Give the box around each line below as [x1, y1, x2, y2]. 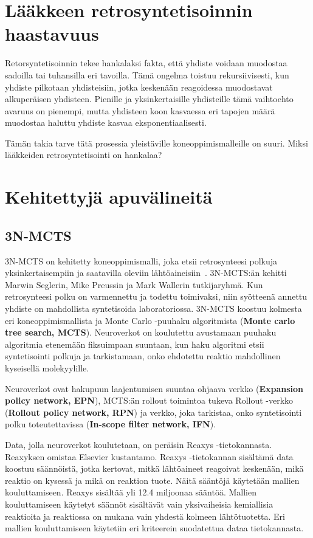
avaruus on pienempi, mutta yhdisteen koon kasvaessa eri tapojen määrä [5, 104, 275, 117]
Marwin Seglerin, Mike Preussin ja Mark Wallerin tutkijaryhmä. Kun [5, 278, 263, 291]
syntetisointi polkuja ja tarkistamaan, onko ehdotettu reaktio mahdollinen [5, 350, 281, 362]
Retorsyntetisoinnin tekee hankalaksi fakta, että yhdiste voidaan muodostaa [5, 57, 287, 69]
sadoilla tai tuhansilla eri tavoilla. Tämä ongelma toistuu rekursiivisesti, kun [5, 68, 289, 81]
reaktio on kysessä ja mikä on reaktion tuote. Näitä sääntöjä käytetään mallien [5, 474, 300, 486]
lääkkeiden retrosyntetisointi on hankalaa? [5, 148, 162, 161]
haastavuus [5, 21, 99, 46]
